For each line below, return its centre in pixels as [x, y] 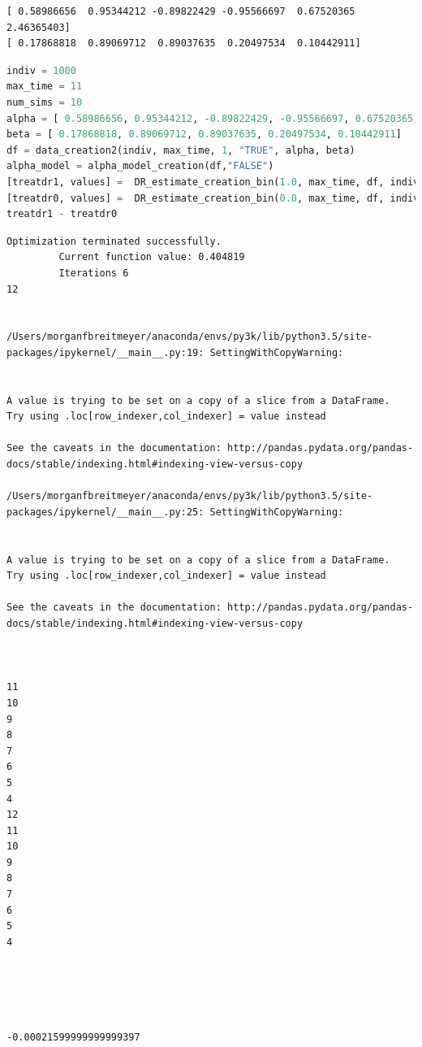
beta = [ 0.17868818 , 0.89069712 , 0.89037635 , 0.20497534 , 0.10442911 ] [204, 135]
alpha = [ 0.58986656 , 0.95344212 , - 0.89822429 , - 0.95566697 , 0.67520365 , [213, 118]
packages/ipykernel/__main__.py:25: [105, 512]
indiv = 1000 [41, 70]
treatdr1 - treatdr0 [62, 214]
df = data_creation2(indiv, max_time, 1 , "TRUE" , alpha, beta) [181, 150]
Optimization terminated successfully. [114, 241]
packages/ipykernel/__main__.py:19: [105, 352]
